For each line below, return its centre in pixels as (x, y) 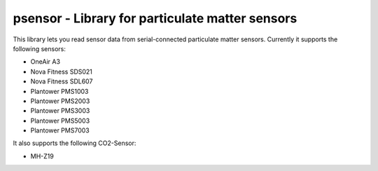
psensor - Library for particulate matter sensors (155, 18)
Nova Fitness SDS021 (61, 71)
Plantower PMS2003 (60, 101)
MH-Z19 (42, 156)
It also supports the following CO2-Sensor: (75, 143)
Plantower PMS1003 (59, 91)
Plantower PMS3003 (60, 111)
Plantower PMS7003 (60, 130)
